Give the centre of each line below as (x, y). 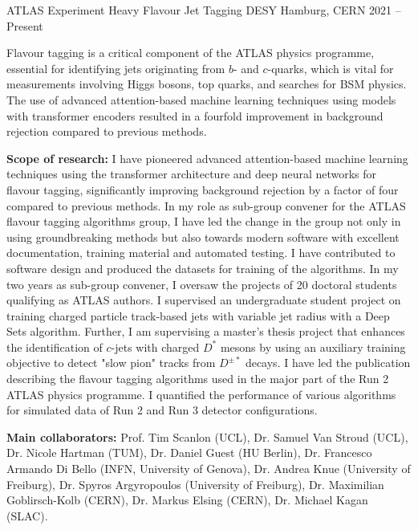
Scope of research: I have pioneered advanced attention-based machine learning (207, 158)
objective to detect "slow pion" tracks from (111, 363)
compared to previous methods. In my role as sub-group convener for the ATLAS (206, 205)
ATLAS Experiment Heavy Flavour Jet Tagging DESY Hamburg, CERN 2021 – (204, 10)
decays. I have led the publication (328, 363)
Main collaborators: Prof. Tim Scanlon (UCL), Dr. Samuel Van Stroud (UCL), (207, 436)
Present (25, 25)
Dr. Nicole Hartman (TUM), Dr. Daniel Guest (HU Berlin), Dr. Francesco (189, 453)
